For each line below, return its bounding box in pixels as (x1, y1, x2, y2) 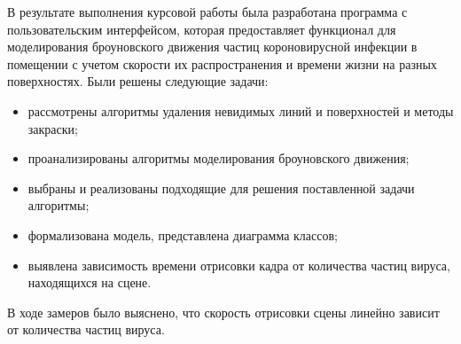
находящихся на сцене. (27, 273, 152, 292)
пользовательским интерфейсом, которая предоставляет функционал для (7, 20, 396, 38)
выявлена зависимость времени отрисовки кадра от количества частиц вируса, (27, 255, 450, 274)
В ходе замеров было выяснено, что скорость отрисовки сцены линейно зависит (7, 302, 440, 321)
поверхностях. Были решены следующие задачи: (7, 72, 269, 90)
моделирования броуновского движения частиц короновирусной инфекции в (7, 37, 418, 56)
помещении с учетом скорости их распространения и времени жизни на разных (7, 54, 437, 73)
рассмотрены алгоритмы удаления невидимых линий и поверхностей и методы (27, 101, 454, 120)
